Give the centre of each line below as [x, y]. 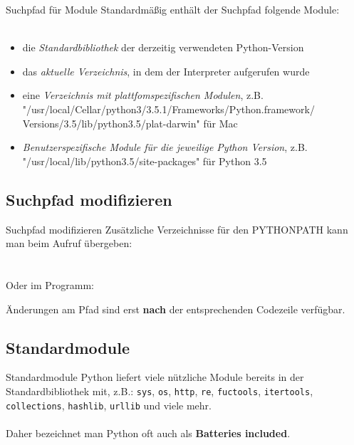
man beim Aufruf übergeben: [69, 243]
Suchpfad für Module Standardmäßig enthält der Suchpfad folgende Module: [173, 9]
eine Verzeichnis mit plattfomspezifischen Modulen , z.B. [143, 95]
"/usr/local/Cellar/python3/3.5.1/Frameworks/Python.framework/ [168, 109]
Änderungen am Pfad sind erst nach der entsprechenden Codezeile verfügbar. [176, 309]
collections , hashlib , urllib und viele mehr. [109, 405]
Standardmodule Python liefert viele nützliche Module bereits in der [155, 377]
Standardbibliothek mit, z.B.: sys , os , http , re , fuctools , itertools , [160, 391]
